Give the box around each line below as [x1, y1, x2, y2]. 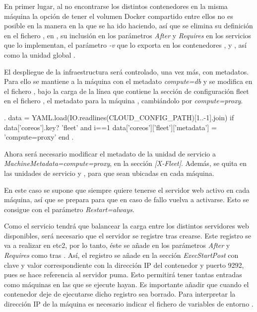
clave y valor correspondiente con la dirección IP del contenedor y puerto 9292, [4, 259, 244, 270]
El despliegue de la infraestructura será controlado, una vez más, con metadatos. [4, 66, 249, 77]
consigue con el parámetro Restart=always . [4, 204, 134, 214]
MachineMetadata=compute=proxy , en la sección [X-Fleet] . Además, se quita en [4, 158, 247, 168]
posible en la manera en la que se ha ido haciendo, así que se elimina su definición [4, 20, 253, 31]
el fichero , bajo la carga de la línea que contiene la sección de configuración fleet [4, 85, 249, 96]
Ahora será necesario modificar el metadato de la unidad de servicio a [4, 148, 216, 158]
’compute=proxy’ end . [4, 132, 74, 142]
